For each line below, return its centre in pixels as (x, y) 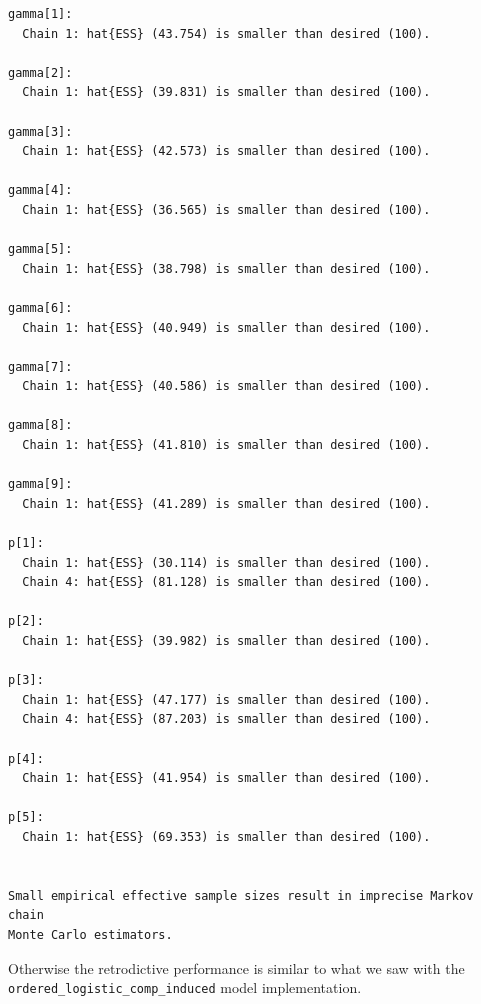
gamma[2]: (40, 72)
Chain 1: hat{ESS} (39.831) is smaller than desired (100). (226, 92)
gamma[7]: (40, 366)
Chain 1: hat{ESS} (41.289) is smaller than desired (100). (226, 503)
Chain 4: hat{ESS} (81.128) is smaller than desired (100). (226, 582)
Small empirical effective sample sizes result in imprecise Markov (241, 895)
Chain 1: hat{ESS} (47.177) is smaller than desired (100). (226, 699)
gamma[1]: (40, 14)
